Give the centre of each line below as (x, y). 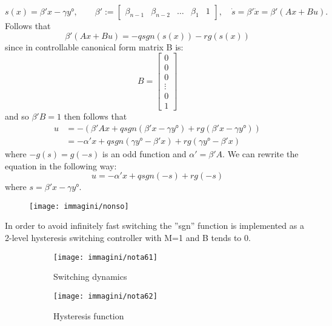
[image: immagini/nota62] (105, 296)
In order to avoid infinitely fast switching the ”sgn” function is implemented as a (154, 226)
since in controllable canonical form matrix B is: (94, 46)
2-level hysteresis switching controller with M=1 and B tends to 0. (128, 238)
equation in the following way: (61, 165)
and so (17, 116)
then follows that (95, 116)
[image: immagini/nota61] (105, 257)
